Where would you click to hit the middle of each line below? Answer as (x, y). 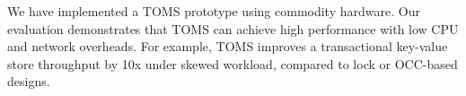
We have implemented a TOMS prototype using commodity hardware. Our (214, 11)
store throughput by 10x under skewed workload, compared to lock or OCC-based (233, 63)
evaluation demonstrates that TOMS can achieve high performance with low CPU (233, 28)
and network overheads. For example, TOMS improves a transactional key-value (228, 46)
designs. (29, 81)
